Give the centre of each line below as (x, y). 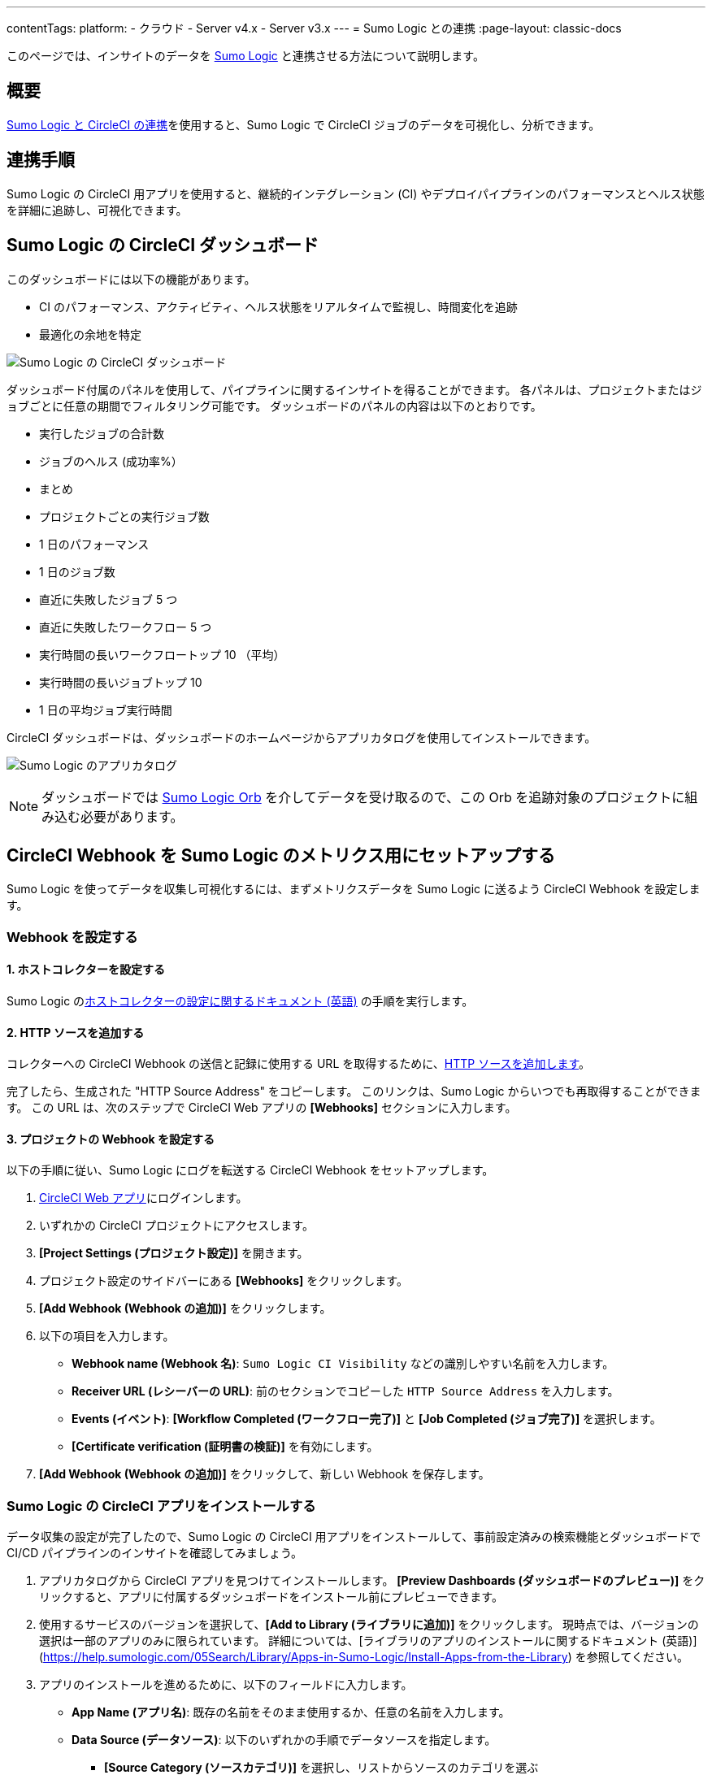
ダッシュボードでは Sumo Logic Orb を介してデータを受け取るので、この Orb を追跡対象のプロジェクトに (363, 797)
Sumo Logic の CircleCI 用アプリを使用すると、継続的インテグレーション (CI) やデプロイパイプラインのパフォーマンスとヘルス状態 (356, 193)
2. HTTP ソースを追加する (76, 1032)
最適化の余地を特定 (90, 334)
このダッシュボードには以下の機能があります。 (131, 279)
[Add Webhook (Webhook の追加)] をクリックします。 (185, 1308)
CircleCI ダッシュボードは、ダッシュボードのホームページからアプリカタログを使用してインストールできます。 (302, 737)
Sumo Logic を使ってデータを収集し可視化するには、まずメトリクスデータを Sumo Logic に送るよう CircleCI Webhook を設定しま (354, 889)
